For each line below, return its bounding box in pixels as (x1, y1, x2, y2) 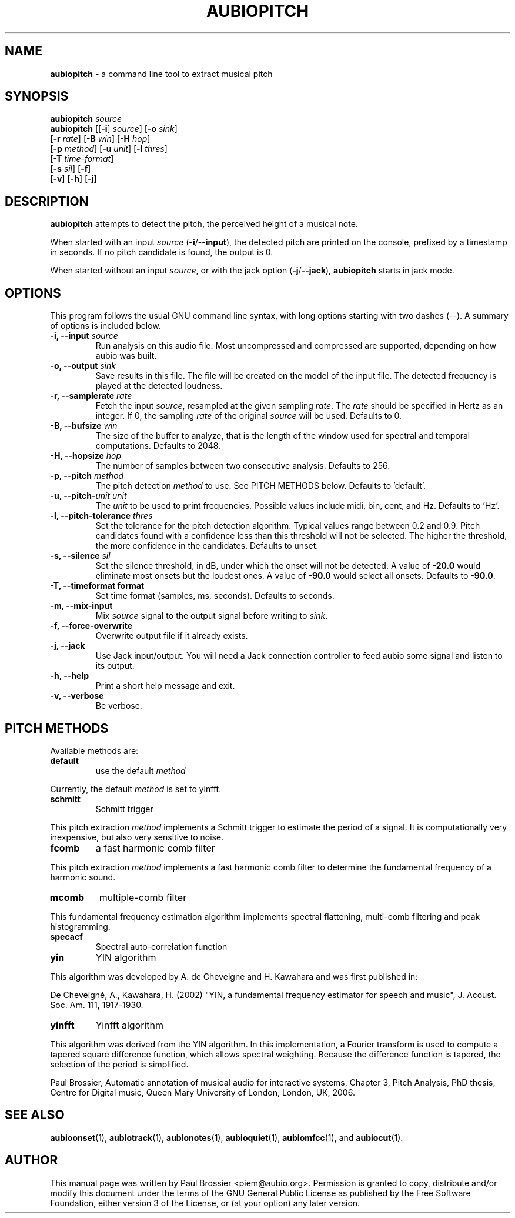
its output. (95, 660, 135, 671)
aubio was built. (95, 351, 157, 361)
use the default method (95, 765, 186, 776)
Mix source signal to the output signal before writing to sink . (95, 610, 328, 621)
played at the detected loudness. (95, 381, 223, 391)
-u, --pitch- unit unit (50, 490, 127, 501)
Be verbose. (95, 700, 142, 711)
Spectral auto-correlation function (95, 941, 228, 952)
